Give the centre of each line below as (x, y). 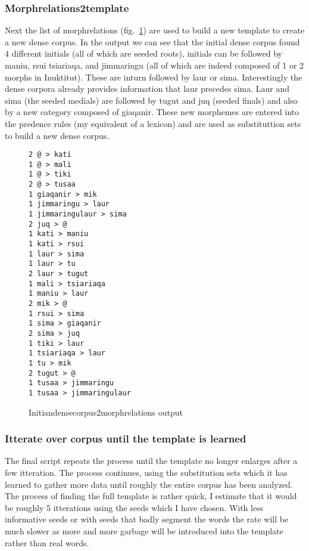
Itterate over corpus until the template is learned (126, 439)
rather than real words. (47, 542)
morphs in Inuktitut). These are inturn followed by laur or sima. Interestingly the (154, 77)
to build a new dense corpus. (57, 135)
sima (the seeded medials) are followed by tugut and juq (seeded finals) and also (151, 100)
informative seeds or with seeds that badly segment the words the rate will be (147, 519)
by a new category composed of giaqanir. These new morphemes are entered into (152, 112)
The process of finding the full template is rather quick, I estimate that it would (151, 496)
